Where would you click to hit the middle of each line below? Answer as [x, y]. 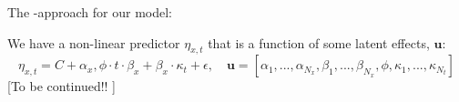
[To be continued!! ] [62, 86]
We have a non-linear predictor [94, 42]
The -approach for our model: [90, 12]
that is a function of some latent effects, [319, 42]
